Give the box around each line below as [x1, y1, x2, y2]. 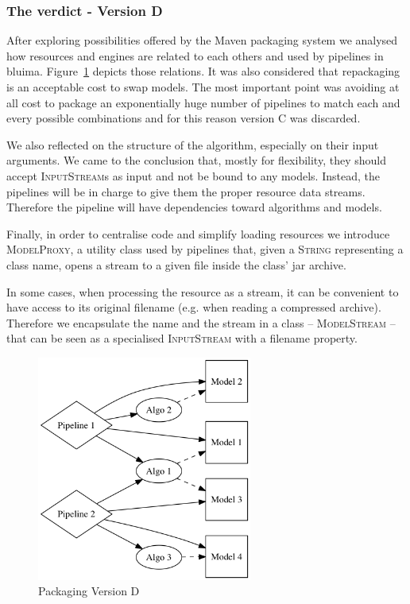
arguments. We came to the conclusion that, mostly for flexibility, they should [6, 152, 386, 168]
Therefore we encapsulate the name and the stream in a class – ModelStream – [6, 314, 396, 331]
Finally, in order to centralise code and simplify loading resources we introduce [6, 225, 390, 242]
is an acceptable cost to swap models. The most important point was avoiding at [6, 79, 400, 95]
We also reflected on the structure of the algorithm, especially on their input [6, 136, 379, 153]
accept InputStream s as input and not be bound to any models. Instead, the [6, 167, 380, 184]
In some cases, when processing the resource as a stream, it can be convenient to [6, 283, 399, 300]
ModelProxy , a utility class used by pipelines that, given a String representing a [6, 241, 404, 257]
